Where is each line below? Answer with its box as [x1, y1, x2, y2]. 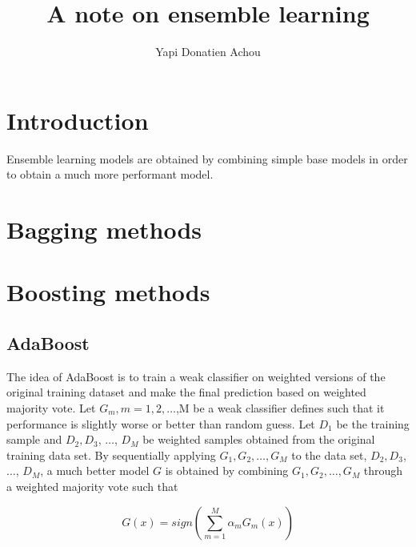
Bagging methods [6, 213, 202, 246]
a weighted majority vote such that [6, 477, 178, 494]
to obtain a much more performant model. [6, 166, 214, 183]
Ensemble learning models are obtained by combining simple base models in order [6, 150, 408, 167]
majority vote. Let [6, 399, 96, 416]
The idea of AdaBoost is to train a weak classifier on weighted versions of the [6, 368, 386, 384]
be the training [336, 415, 410, 432]
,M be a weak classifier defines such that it [175, 399, 385, 416]
